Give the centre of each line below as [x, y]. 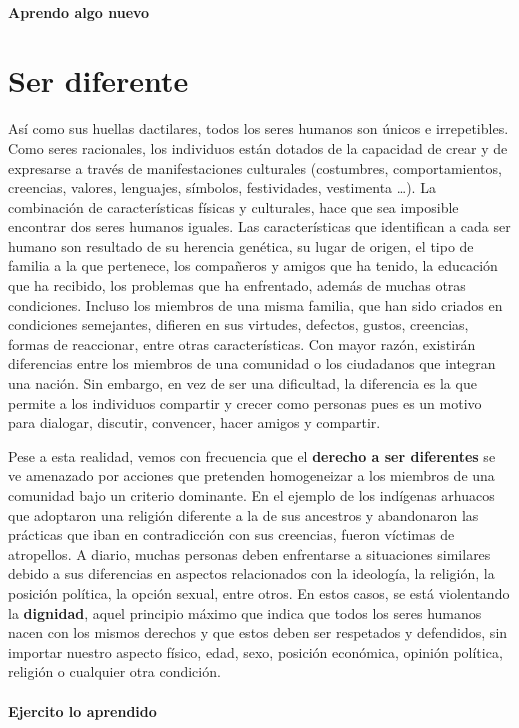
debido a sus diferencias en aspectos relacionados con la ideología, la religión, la [251, 573]
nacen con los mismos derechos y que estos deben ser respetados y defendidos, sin [258, 632]
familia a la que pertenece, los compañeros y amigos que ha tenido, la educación [253, 265]
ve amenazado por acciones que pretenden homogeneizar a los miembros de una [251, 475]
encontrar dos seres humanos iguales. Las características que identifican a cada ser [259, 226]
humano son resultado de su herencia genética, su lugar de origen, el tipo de [241, 245]
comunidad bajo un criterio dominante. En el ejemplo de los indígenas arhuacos [251, 495]
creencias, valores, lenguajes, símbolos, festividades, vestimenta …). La [222, 187]
